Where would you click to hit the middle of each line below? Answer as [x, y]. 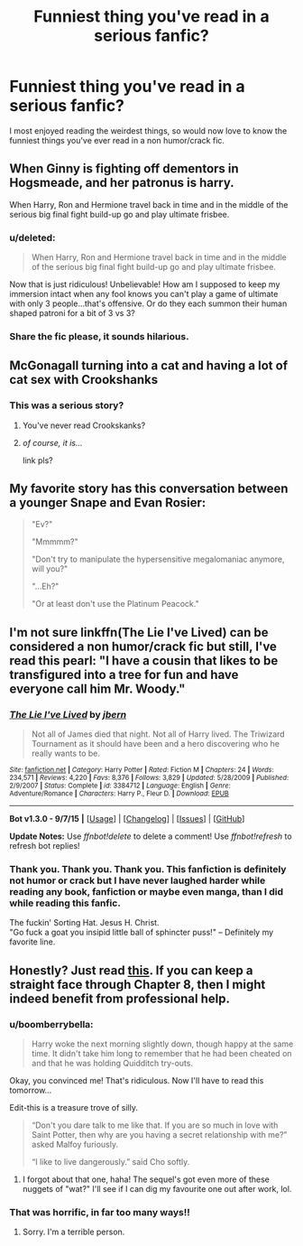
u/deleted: [32, 237]
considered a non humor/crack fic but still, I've [143, 646]
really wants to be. [66, 753]
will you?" [50, 569]
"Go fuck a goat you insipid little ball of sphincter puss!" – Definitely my [142, 933]
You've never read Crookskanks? [84, 425]
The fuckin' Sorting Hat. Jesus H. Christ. [84, 923]
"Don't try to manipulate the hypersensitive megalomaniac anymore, [158, 559]
